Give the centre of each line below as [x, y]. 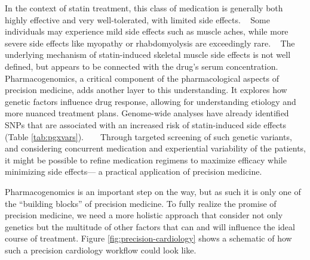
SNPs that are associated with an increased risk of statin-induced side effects [146, 124]
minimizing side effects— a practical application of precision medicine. [133, 171]
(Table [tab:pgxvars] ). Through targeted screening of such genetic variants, [148, 136]
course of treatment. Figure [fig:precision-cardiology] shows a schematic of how [148, 238]
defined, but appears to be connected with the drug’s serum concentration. [142, 66]
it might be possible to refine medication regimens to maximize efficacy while [146, 160]
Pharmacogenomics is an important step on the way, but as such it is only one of [153, 191]
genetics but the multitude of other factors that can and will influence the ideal [150, 226]
